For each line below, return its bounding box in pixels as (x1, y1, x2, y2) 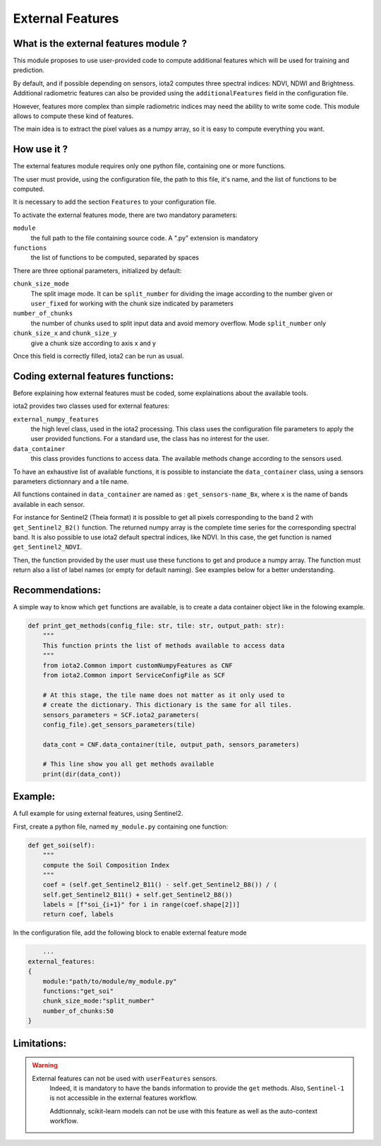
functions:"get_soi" (42, 987, 114, 995)
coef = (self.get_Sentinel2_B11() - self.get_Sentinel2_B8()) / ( (42, 881, 278, 889)
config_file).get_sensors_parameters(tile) (42, 720, 195, 728)
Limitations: (13, 1037, 67, 1049)
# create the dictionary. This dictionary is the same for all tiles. (42, 701, 293, 709)
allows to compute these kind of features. (13, 112, 134, 120)
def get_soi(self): (28, 841, 95, 849)
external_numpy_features (13, 415, 99, 423)
